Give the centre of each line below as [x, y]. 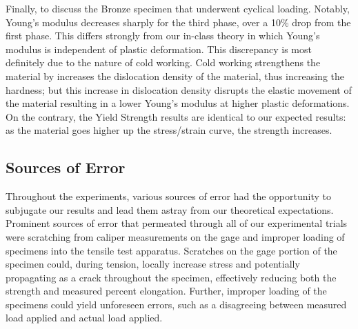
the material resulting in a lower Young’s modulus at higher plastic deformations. [178, 103]
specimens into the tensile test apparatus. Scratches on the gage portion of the [171, 250]
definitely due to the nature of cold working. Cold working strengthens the [163, 62]
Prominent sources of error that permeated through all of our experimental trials [177, 223]
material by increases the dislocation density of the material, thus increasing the [175, 76]
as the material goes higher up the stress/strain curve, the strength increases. [169, 130]
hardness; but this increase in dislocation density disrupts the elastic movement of [179, 89]
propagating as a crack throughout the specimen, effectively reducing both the [171, 277]
